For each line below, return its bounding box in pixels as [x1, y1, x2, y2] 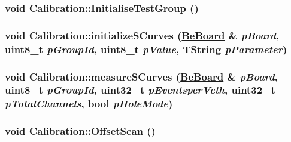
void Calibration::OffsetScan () [5, 124, 156, 138]
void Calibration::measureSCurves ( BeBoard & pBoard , [5, 69, 278, 84]
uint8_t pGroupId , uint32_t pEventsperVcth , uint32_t [5, 82, 275, 97]
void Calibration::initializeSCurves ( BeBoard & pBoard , [5, 27, 280, 42]
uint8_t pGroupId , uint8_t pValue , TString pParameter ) [5, 41, 287, 56]
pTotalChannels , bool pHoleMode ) [5, 96, 173, 111]
